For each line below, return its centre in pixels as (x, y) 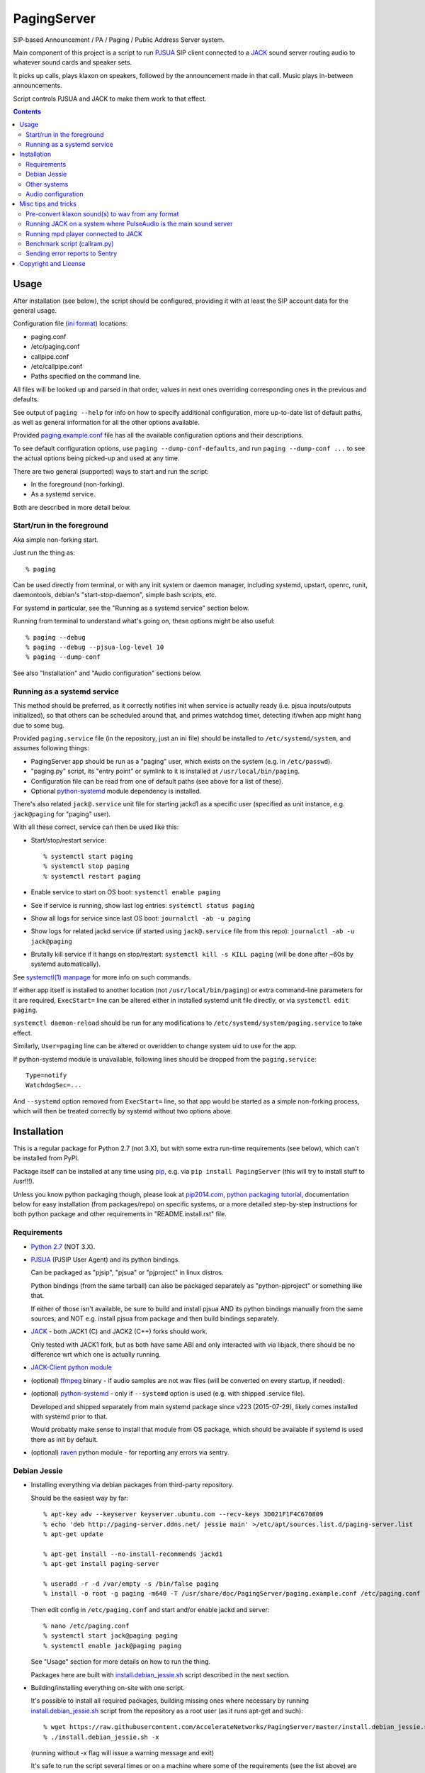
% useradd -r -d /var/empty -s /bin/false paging (131, 1584)
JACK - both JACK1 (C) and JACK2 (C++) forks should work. (119, 1332)
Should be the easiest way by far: (80, 1498)
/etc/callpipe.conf (57, 366)
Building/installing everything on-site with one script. (108, 1687)
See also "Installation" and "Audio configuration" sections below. (107, 673)
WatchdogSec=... (54, 1085)
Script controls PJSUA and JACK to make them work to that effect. (110, 99)
